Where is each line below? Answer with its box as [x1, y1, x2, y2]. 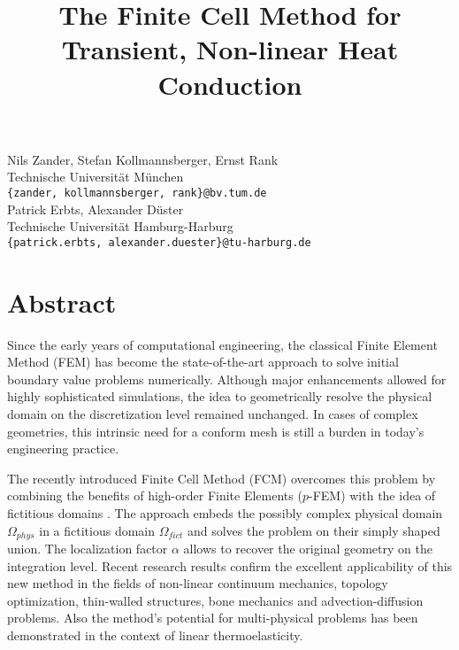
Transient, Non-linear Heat [61, 31, 399, 67]
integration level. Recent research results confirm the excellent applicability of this [7, 556, 453, 575]
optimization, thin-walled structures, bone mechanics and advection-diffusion [7, 591, 424, 609]
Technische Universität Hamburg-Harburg [7, 217, 233, 236]
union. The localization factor [7, 538, 168, 557]
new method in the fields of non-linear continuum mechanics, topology [7, 574, 388, 592]
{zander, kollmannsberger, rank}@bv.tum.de [7, 186, 267, 199]
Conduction [157, 66, 302, 102]
